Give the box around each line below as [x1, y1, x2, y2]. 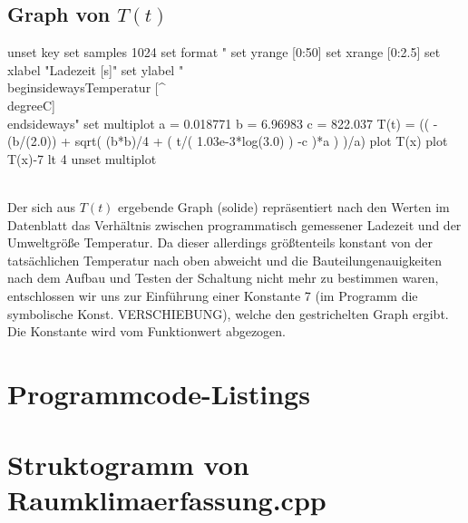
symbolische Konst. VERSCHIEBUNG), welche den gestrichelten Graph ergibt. [7, 304, 449, 323]
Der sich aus [7, 197, 76, 216]
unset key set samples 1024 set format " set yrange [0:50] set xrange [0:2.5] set [7, 43, 441, 62]
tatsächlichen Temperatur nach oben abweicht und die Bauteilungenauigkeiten [7, 250, 443, 269]
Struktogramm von [7, 446, 249, 483]
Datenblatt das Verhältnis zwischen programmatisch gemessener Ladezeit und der [7, 215, 462, 234]
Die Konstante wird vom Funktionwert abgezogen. [7, 322, 286, 341]
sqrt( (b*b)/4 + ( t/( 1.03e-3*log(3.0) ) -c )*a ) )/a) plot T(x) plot [74, 131, 448, 150]
